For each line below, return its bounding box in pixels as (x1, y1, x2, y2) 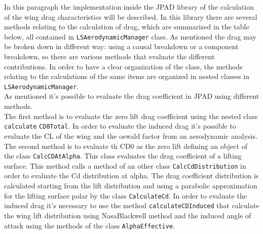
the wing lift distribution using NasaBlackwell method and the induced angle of (4, 210, 251, 220)
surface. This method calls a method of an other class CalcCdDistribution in (4, 160, 246, 171)
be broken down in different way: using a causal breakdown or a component (4, 41, 239, 52)
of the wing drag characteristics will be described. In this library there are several (4, 11, 257, 22)
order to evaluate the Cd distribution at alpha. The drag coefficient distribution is (4, 170, 259, 181)
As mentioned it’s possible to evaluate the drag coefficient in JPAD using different (4, 91, 259, 101)
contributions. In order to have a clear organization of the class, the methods (4, 61, 243, 71)
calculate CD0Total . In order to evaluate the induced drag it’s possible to (4, 121, 236, 131)
